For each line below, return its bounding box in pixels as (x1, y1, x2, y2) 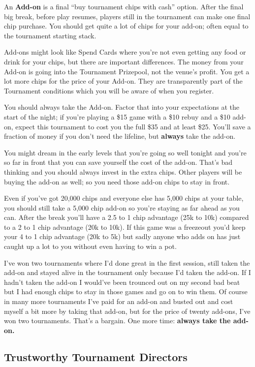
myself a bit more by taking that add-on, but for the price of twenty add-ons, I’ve (4, 306, 251, 316)
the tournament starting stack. (4, 30, 96, 40)
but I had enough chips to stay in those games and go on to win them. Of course (4, 286, 248, 297)
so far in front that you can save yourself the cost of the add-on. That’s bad (4, 157, 233, 167)
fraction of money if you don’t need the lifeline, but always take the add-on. (4, 131, 236, 141)
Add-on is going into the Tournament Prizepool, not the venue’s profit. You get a (4, 66, 250, 76)
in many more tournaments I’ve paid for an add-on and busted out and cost (4, 296, 233, 306)
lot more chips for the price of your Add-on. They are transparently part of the (4, 76, 243, 86)
